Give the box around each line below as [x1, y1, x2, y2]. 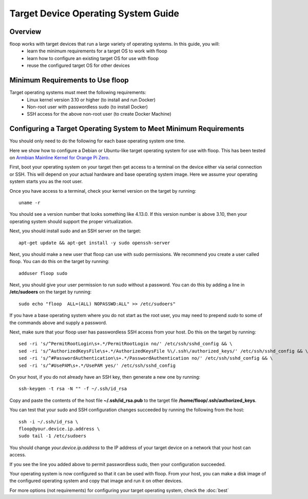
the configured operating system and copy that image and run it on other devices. [9, 478, 183, 484]
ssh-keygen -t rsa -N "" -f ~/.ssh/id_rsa [18, 386, 127, 392]
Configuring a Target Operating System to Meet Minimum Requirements [9, 124, 245, 133]
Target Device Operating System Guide [9, 8, 180, 19]
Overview [9, 27, 42, 36]
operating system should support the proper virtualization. [9, 218, 133, 225]
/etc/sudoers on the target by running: [9, 289, 92, 295]
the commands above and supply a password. [9, 319, 107, 326]
